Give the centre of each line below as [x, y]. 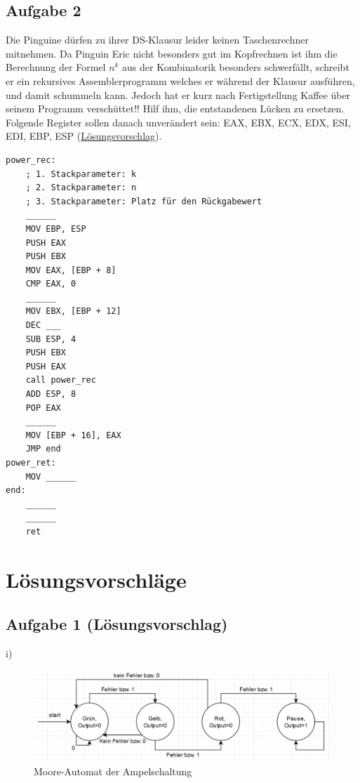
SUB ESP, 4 [51, 339]
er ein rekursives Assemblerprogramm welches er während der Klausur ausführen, [180, 80]
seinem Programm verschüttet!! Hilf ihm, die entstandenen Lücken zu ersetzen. [175, 108]
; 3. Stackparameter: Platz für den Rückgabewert [144, 201]
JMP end [43, 449]
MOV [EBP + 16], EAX [73, 435]
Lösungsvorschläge [96, 579]
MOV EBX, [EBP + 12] [73, 311]
